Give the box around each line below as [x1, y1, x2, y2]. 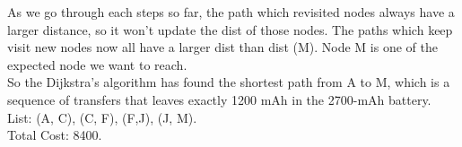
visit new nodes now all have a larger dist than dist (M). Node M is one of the [7, 38, 438, 56]
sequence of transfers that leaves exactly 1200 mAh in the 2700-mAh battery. [7, 90, 431, 108]
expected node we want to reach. [7, 55, 187, 73]
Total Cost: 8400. [7, 125, 102, 144]
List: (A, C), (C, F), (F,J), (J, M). [7, 108, 197, 126]
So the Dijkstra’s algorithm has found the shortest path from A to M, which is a [7, 73, 450, 91]
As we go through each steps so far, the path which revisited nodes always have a [7, 3, 455, 21]
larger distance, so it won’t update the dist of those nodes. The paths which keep [7, 20, 453, 39]
